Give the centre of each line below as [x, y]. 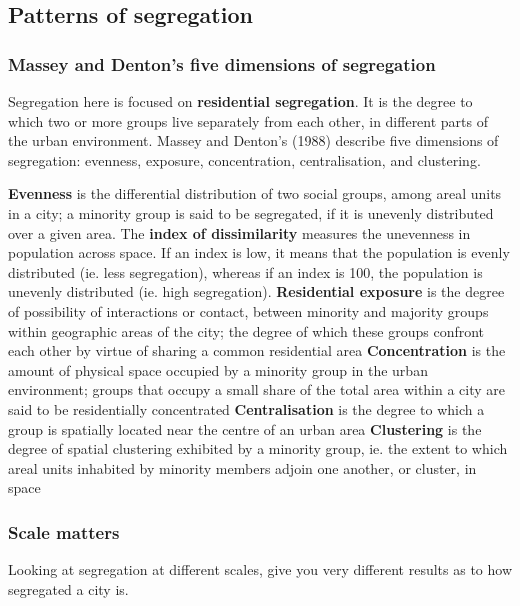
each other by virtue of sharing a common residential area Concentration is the [257, 350]
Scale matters [64, 531]
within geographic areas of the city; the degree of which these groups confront [246, 330]
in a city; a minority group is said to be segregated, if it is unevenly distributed [251, 212]
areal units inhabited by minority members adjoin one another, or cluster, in [242, 467]
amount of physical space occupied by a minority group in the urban [218, 369]
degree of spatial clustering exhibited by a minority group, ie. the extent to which [258, 448]
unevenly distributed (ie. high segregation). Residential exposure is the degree [256, 291]
